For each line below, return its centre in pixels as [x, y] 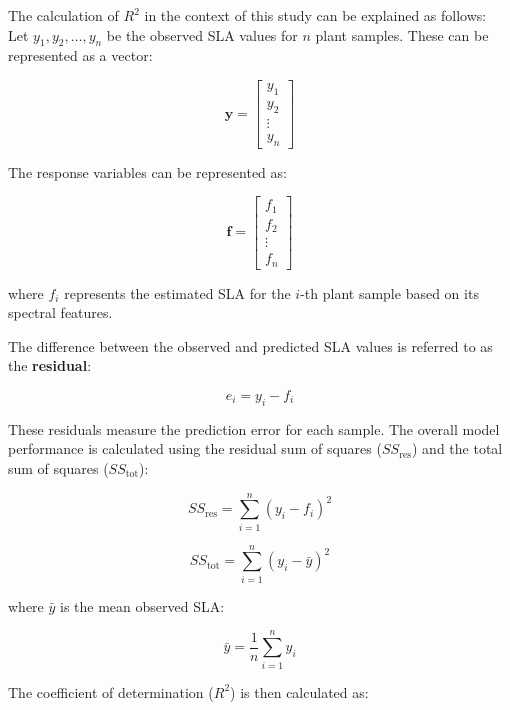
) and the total [457, 448]
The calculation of [63, 15]
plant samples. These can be [402, 34]
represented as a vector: [80, 55]
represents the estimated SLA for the [177, 292]
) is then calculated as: [299, 691]
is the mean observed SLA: [142, 605]
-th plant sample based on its [389, 292]
